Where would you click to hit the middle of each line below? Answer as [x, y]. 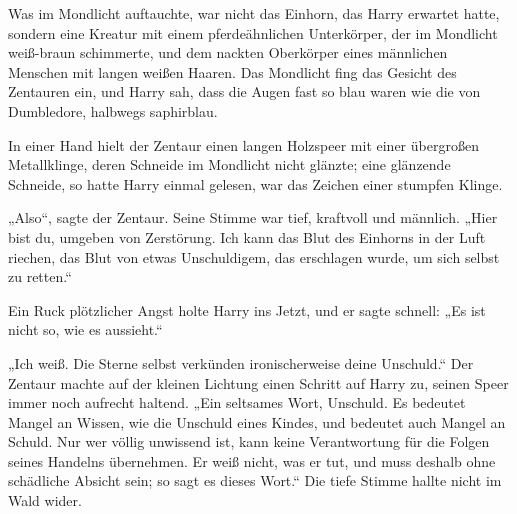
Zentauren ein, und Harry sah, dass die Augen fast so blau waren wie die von [244, 91]
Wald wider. [45, 500]
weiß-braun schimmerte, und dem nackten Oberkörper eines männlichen [228, 52]
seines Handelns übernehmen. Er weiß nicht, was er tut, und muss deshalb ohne [252, 460]
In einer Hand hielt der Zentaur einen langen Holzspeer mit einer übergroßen [243, 144]
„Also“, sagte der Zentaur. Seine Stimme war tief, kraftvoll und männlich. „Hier [253, 217]
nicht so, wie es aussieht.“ [85, 329]
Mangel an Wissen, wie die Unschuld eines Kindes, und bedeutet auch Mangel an [257, 421]
